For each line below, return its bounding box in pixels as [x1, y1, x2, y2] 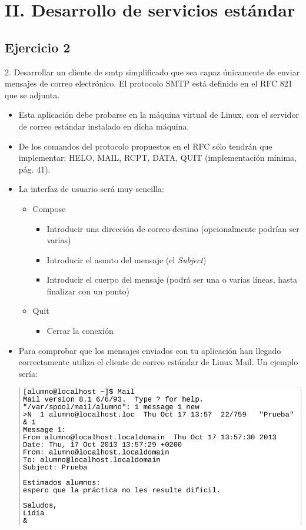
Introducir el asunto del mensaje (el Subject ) [46, 253, 207, 266]
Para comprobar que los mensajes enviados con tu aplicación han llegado [18, 344, 281, 356]
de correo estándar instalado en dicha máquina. [18, 120, 189, 132]
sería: [18, 367, 38, 379]
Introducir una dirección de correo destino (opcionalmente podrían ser [46, 222, 300, 234]
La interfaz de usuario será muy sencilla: [18, 183, 164, 195]
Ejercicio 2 [5, 38, 71, 56]
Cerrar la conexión [46, 324, 114, 337]
